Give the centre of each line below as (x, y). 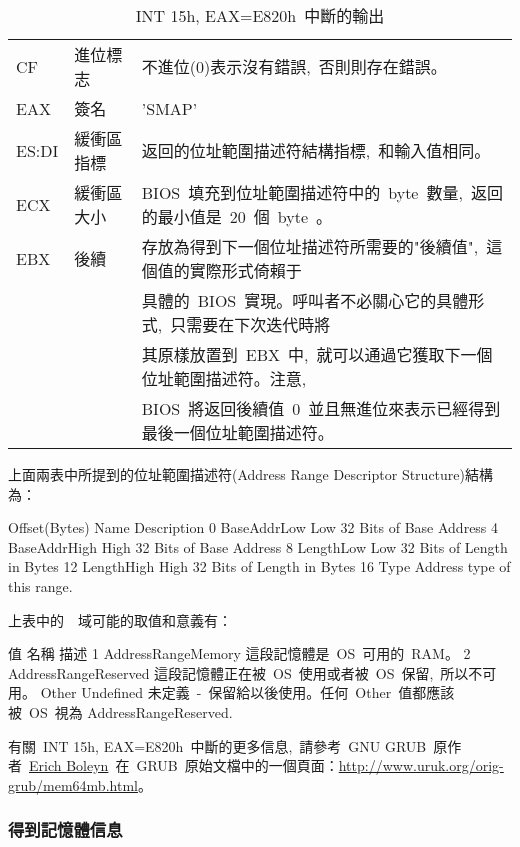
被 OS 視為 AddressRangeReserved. (120, 711)
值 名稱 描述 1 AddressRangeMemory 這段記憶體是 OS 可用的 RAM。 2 (239, 653)
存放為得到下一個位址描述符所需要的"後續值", (310, 246)
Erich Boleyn (69, 765)
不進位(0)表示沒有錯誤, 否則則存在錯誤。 (294, 66)
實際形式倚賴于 (245, 270)
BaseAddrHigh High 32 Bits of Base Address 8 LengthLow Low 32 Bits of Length (258, 546)
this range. (40, 585)
